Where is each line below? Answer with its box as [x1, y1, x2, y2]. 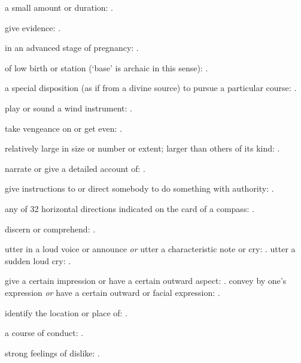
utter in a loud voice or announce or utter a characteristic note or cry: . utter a [5, 243, 296, 255]
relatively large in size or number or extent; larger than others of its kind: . [5, 142, 280, 155]
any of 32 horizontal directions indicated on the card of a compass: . [5, 202, 254, 214]
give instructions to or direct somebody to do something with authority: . [5, 182, 274, 195]
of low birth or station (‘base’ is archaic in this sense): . [5, 61, 208, 74]
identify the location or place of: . [5, 306, 128, 319]
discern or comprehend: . [5, 222, 96, 235]
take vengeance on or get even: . [5, 122, 122, 134]
